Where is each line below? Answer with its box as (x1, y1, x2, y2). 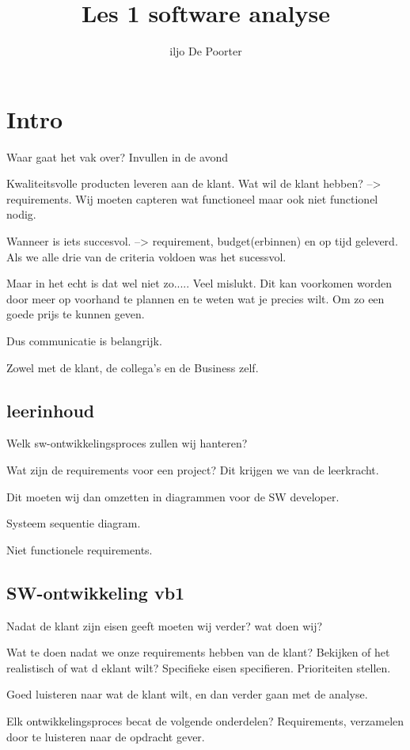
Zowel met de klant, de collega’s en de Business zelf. (6, 359, 259, 375)
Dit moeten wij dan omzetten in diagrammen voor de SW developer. (6, 488, 340, 504)
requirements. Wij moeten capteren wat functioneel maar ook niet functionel (6, 190, 378, 207)
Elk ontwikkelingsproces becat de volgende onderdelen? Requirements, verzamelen (6, 712, 404, 729)
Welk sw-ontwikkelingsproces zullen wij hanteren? (6, 435, 248, 451)
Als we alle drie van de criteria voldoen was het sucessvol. (6, 248, 287, 265)
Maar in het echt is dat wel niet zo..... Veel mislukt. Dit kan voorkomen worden (6, 275, 392, 291)
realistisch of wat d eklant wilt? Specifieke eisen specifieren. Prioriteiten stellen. (6, 659, 391, 676)
